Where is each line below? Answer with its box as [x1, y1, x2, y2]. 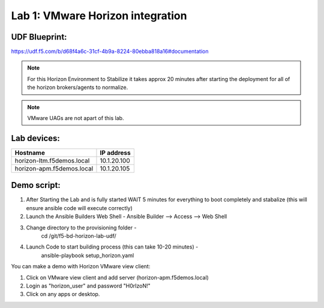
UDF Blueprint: [11, 32, 67, 42]
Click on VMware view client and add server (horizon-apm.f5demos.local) [26, 274, 209, 281]
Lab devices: [11, 133, 60, 143]
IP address [100, 148, 131, 157]
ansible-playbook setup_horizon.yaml [41, 252, 134, 259]
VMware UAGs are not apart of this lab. [27, 115, 124, 122]
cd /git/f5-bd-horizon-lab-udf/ [41, 232, 116, 240]
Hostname [14, 148, 45, 157]
